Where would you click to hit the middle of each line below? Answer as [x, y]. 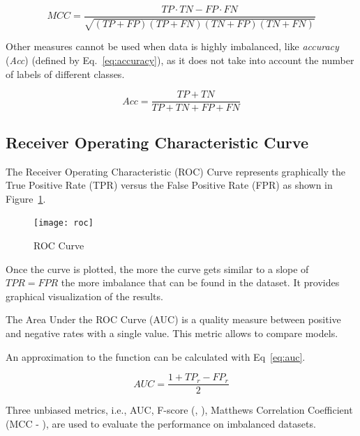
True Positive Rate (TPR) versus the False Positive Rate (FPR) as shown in [169, 185]
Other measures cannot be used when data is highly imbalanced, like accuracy [172, 46]
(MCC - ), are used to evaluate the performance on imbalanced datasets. [161, 423]
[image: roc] [63, 223]
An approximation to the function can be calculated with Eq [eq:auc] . [156, 356]
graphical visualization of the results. [84, 296]
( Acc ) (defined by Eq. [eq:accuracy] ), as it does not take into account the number [180, 60]
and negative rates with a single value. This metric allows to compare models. [172, 333]
